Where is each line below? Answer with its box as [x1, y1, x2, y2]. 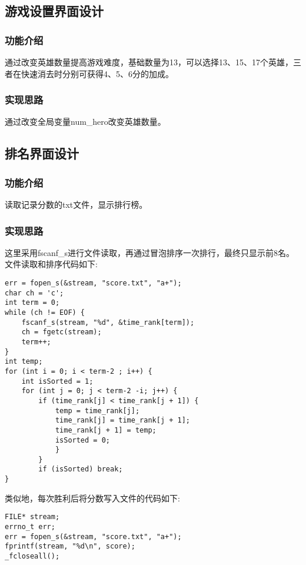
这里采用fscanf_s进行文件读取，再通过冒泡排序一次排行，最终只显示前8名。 [5, 246, 295, 258]
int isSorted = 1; [21, 377, 94, 385]
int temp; [5, 357, 43, 366]
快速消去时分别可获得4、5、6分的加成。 [21, 67, 174, 79]
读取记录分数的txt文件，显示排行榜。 [5, 198, 148, 210]
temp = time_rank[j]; [55, 406, 140, 415]
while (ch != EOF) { [5, 308, 85, 317]
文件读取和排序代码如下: [5, 258, 98, 270]
